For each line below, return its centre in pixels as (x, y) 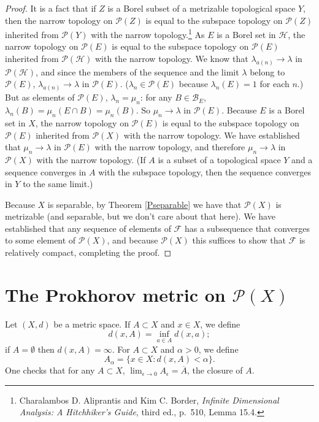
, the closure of (215, 370)
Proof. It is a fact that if (51, 8)
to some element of (40, 240)
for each (275, 84)
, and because (133, 240)
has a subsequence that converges (247, 228)
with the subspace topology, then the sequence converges (205, 171)
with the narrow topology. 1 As (148, 33)
